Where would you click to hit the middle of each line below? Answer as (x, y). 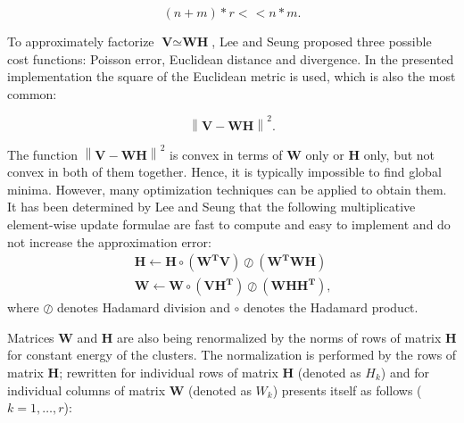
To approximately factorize (81, 41)
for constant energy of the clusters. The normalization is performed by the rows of (232, 355)
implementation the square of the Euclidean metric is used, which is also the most (232, 76)
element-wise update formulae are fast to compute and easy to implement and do (229, 224)
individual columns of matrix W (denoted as (129, 390)
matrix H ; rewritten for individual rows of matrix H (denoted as (184, 373)
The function (42, 154)
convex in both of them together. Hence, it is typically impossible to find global (224, 172)
